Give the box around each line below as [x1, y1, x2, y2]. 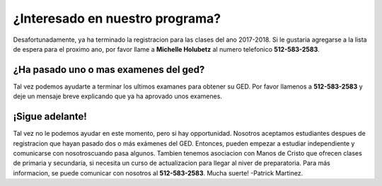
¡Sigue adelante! [13, 110, 88, 123]
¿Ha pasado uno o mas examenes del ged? [13, 64, 205, 76]
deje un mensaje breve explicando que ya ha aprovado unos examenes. [13, 92, 223, 100]
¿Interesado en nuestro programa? [13, 11, 221, 26]
